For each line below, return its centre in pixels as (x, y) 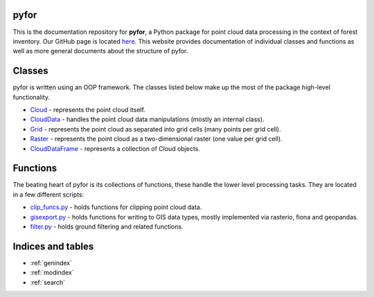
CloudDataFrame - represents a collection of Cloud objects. (115, 148)
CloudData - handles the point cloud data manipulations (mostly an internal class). (147, 119)
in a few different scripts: (48, 195)
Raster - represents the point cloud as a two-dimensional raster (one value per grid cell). (157, 139)
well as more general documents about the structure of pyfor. (100, 51)
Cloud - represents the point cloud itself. (88, 109)
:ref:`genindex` (51, 262)
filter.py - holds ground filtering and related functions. (107, 227)
